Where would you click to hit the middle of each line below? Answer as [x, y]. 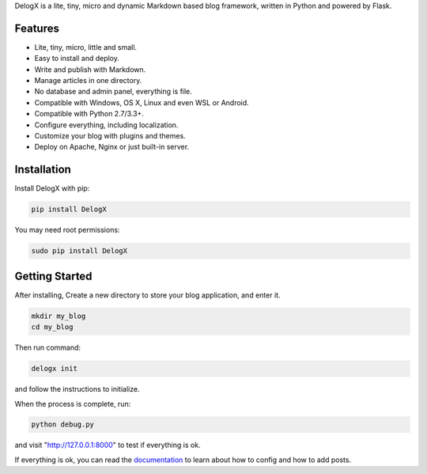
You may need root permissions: [67, 230]
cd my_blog [52, 327]
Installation [43, 170]
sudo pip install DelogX [79, 251]
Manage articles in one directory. [88, 81]
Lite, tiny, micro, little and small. [86, 47]
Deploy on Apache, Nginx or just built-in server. [112, 147]
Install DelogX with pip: [52, 188]
